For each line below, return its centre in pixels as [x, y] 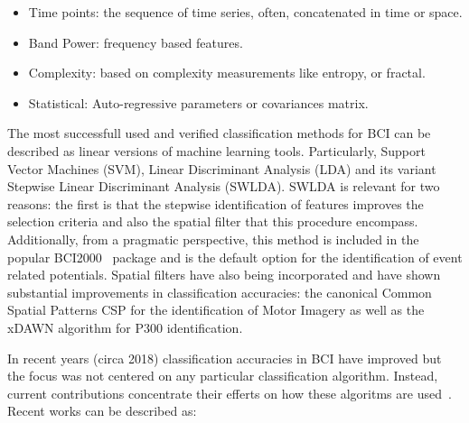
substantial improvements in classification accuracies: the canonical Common [220, 292]
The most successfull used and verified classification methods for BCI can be [219, 133]
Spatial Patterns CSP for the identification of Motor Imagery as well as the [216, 310]
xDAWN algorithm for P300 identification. [125, 327]
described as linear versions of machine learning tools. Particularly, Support [216, 150]
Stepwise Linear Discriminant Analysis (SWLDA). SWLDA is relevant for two [224, 186]
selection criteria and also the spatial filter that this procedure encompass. [213, 221]
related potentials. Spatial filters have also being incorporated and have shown [224, 275]
